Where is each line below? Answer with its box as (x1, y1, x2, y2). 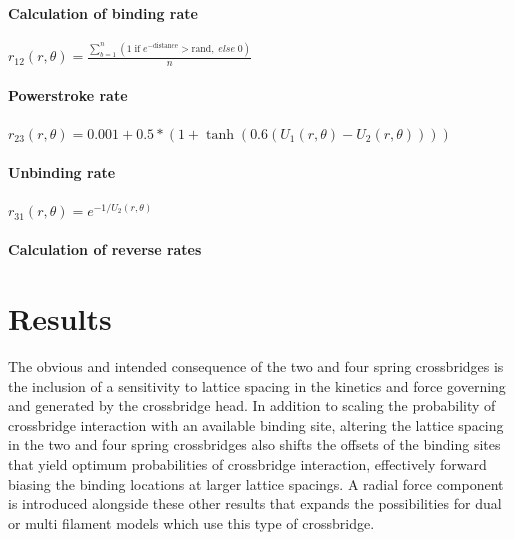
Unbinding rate (8, 161, 116, 182)
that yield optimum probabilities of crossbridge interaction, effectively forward (8, 454, 487, 474)
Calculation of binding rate (8, 2, 198, 23)
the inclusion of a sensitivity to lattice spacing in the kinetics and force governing (8, 375, 506, 396)
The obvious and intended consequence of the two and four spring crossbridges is (8, 356, 504, 377)
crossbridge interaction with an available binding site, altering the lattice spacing (8, 414, 504, 435)
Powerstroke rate (8, 84, 128, 105)
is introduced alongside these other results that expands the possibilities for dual (8, 493, 502, 514)
